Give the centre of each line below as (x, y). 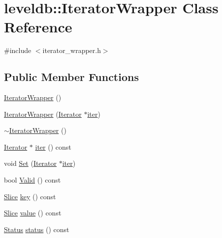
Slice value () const (33, 213)
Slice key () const (30, 196)
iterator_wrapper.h (72, 50)
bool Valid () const (32, 180)
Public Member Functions (71, 77)
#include (18, 50)
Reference (38, 27)
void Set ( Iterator (31, 163)
